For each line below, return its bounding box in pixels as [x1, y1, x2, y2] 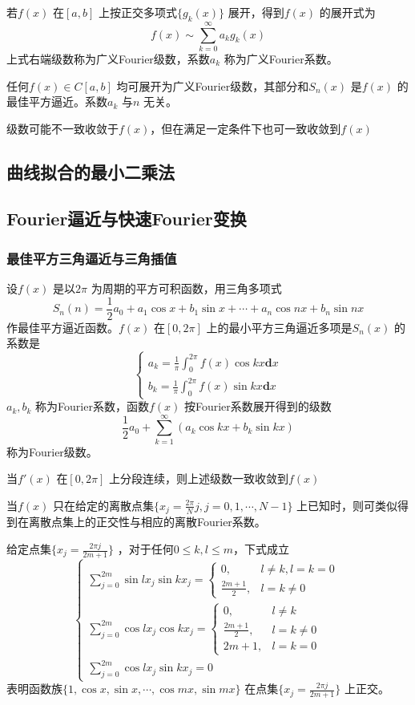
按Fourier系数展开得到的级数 [183, 398, 332, 415]
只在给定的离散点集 [53, 496, 155, 513]
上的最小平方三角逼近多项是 [206, 318, 353, 335]
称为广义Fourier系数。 [224, 50, 338, 67]
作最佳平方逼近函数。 [6, 318, 119, 335]
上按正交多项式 [99, 4, 178, 20]
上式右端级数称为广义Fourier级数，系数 [6, 50, 210, 67]
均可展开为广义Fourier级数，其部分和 [116, 77, 309, 94]
